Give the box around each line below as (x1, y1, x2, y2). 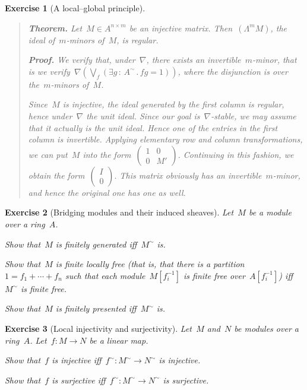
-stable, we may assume (211, 109, 296, 122)
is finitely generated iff (55, 237, 137, 250)
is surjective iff (52, 373, 106, 386)
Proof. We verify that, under (28, 53, 135, 66)
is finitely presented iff (55, 302, 137, 315)
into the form (83, 148, 131, 160)
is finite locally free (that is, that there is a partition (55, 258, 245, 270)
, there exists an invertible (146, 53, 241, 66)
